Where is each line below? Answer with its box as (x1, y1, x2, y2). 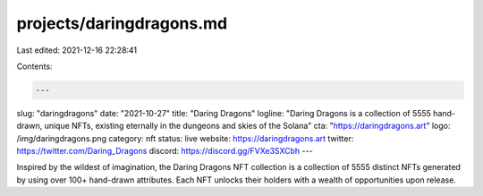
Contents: (16, 61, 53, 72)
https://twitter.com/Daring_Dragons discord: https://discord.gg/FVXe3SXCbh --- (16, 146, 313, 157)
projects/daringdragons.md (16, 13, 228, 33)
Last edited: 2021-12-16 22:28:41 (16, 45, 138, 55)
